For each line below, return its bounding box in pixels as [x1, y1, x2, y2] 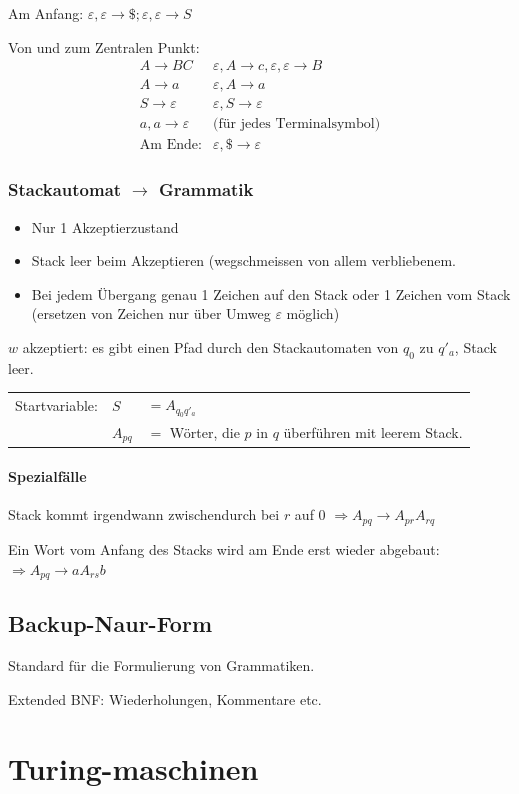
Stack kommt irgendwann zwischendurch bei [8, 504, 280, 525]
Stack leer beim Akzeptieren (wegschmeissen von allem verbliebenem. [31, 250, 456, 271]
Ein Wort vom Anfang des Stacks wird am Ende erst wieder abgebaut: [8, 538, 440, 559]
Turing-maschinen [8, 747, 259, 788]
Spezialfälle [8, 466, 87, 487]
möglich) [286, 303, 340, 324]
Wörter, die [169, 422, 240, 443]
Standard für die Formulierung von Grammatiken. [8, 655, 315, 676]
